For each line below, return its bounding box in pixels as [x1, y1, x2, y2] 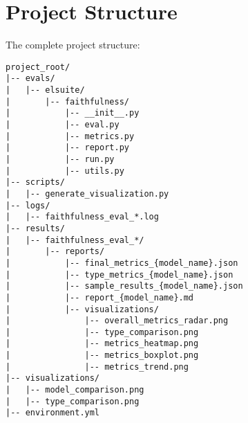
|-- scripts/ [6, 177, 65, 188]
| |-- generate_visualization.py [6, 188, 169, 199]
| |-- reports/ [6, 246, 105, 257]
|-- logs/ [6, 200, 50, 210]
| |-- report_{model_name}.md [6, 292, 194, 303]
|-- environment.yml [6, 408, 100, 418]
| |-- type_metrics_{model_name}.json [6, 269, 233, 280]
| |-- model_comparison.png [6, 385, 144, 395]
